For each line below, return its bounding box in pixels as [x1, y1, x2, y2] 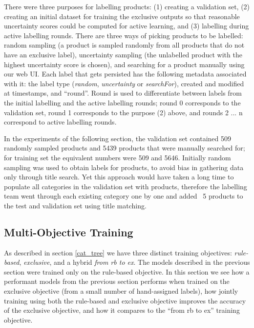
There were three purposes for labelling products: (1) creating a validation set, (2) [4, 1, 250, 11]
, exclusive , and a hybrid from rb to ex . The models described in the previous [19, 257, 250, 267]
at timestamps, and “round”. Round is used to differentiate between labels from [4, 88, 242, 98]
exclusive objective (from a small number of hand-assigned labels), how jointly [4, 286, 238, 296]
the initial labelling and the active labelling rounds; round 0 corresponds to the [4, 97, 241, 107]
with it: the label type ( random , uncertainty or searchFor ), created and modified [4, 78, 244, 88]
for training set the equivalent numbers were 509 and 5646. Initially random [4, 152, 231, 162]
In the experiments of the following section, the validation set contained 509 [4, 133, 231, 143]
